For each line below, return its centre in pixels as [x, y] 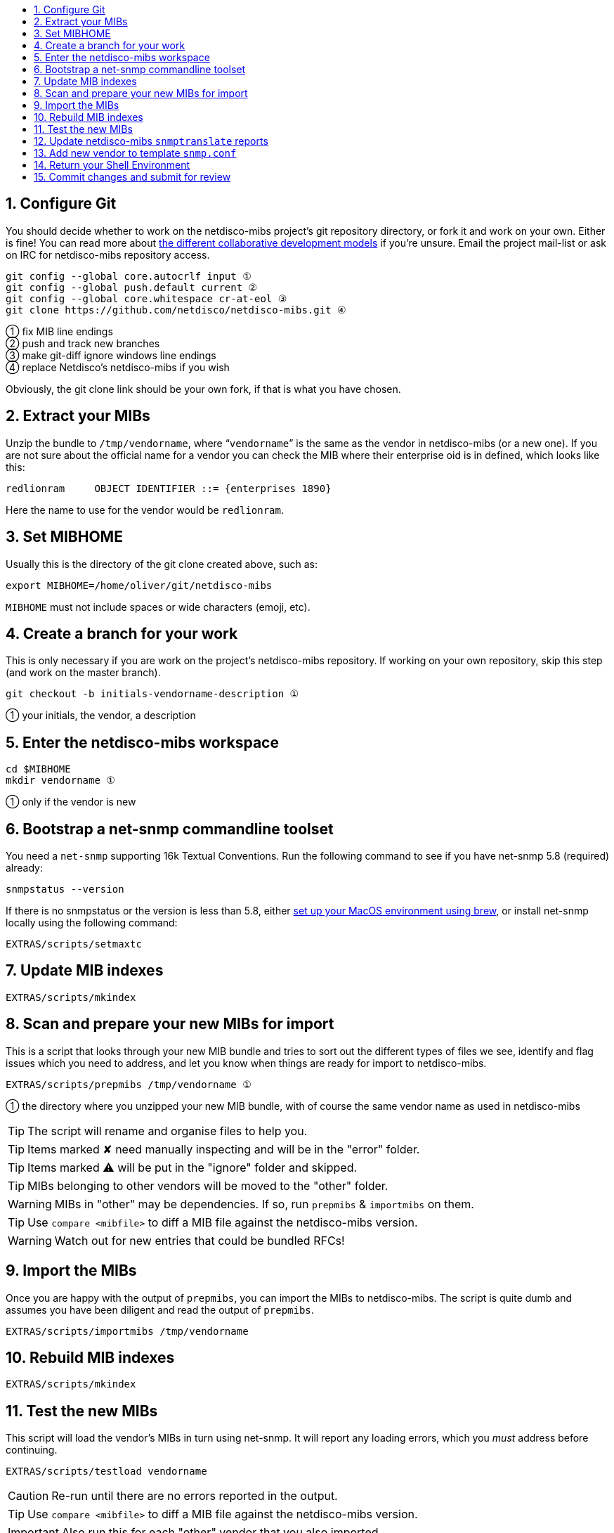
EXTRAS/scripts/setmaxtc [74, 944]
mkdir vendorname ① [60, 781]
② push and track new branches [83, 343]
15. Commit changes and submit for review [132, 177]
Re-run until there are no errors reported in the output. [195, 1496]
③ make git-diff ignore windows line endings [111, 355]
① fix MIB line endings [59, 331]
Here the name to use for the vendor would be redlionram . [145, 510]
